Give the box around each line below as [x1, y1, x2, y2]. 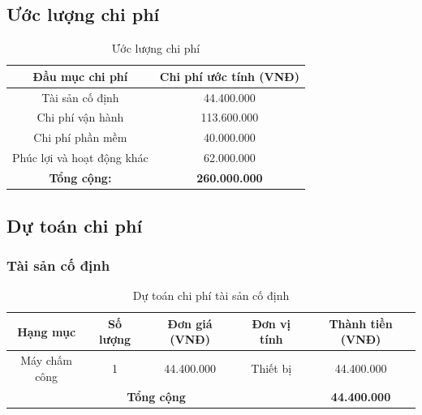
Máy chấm [20, 352, 73, 369]
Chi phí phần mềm [33, 129, 127, 146]
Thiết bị [251, 359, 292, 376]
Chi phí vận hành [37, 109, 124, 126]
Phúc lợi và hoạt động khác [12, 149, 149, 166]
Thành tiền [329, 314, 393, 332]
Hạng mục [17, 323, 76, 340]
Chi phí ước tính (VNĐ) [159, 67, 299, 84]
